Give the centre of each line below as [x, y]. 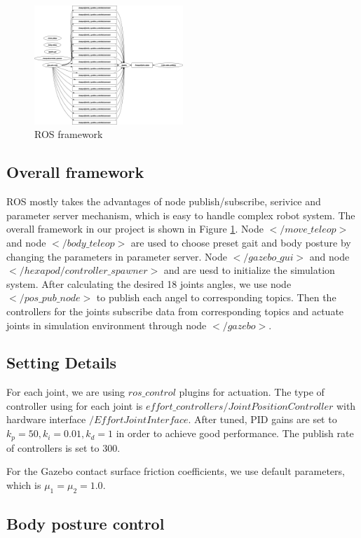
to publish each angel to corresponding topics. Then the [216, 297]
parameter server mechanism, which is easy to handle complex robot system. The [181, 215]
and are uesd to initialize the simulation [249, 270]
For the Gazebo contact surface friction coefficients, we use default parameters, [176, 471]
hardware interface [46, 419]
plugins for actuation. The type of [252, 392]
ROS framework [69, 134]
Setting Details [62, 363]
